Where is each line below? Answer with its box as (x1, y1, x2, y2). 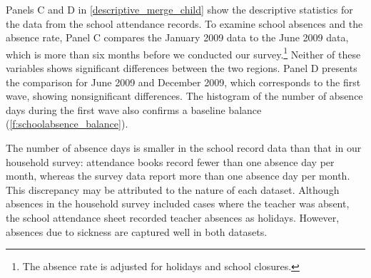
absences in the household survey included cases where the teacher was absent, (6, 196, 350, 211)
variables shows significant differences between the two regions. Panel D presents (6, 61, 357, 76)
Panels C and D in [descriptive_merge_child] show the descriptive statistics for (6, 2, 353, 16)
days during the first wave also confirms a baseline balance (6, 102, 262, 117)
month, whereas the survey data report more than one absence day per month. (6, 168, 350, 183)
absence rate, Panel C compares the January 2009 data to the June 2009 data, (6, 30, 349, 45)
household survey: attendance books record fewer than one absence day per (6, 154, 335, 169)
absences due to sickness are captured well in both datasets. (6, 224, 268, 239)
